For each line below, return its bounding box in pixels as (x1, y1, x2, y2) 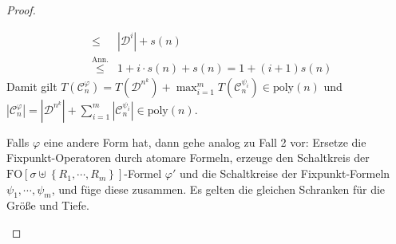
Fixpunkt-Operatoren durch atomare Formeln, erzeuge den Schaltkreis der (6, 149, 370, 166)
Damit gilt (6, 77, 57, 94)
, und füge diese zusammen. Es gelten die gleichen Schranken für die (51, 180, 386, 197)
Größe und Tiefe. (6, 197, 89, 214)
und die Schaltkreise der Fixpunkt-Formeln (179, 165, 390, 182)
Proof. (6, 2, 36, 18)
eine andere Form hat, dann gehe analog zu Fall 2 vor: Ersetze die (43, 133, 366, 150)
